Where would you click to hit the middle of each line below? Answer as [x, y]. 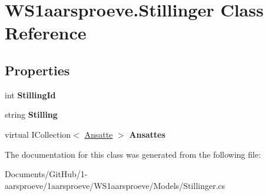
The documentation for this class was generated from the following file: [133, 154]
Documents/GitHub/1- [46, 174]
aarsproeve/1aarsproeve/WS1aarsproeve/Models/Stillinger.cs [115, 185]
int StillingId [30, 94]
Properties [37, 70]
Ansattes [147, 134]
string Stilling [31, 114]
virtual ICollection [38, 134]
